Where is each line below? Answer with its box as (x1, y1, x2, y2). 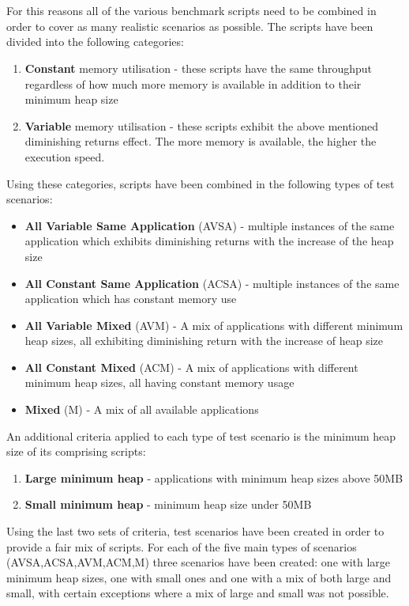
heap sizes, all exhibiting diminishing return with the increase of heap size (24, 332, 383, 349)
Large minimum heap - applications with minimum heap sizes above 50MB (24, 469, 403, 486)
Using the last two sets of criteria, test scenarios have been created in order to (6, 523, 385, 540)
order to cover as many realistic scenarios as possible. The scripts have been (6, 17, 373, 34)
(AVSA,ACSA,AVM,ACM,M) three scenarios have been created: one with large (6, 554, 391, 570)
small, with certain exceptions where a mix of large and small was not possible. (6, 585, 389, 601)
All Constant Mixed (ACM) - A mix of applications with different (24, 358, 358, 375)
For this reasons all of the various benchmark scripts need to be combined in (6, 2, 377, 19)
